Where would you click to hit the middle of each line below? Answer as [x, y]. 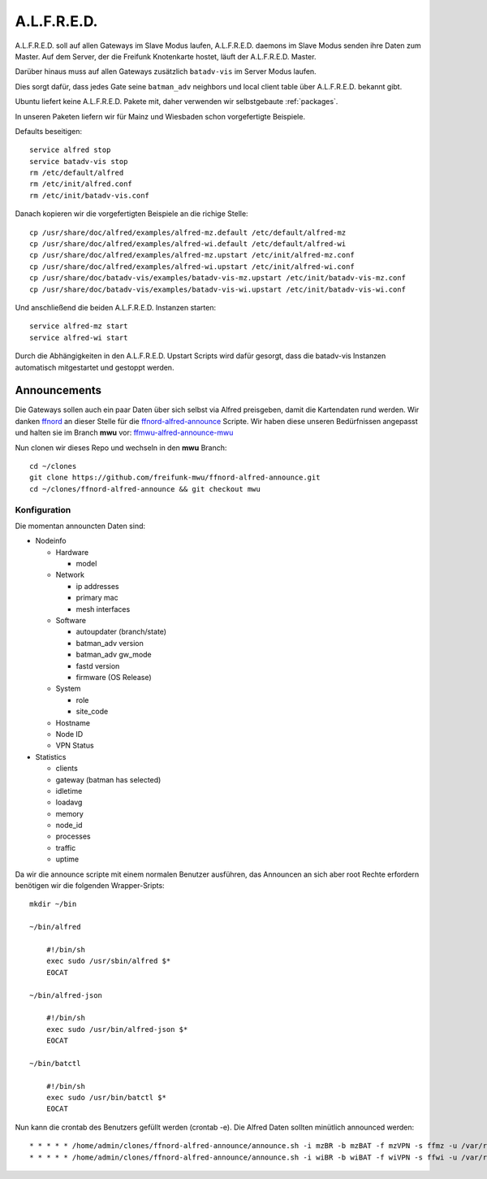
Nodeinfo [51, 541]
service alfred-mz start [79, 326]
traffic [66, 847]
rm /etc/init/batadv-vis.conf [90, 195]
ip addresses [97, 586]
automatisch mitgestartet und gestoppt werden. [95, 367]
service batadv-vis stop [79, 161]
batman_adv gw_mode [114, 655]
